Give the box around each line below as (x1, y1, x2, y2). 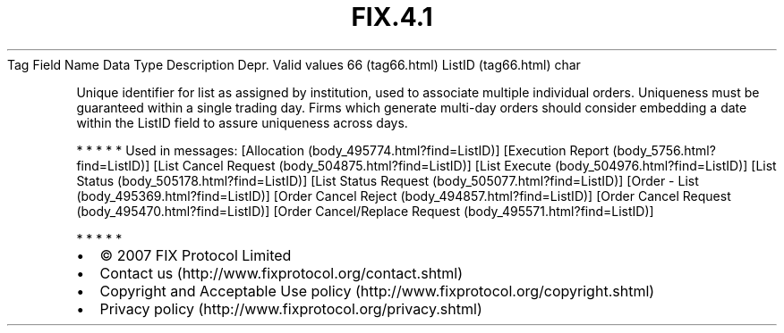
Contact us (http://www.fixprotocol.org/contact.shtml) (99, 263, 464, 282)
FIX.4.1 (351, 2, 433, 32)
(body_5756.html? (612, 142, 716, 158)
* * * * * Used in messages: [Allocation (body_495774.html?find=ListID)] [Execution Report (76, 142, 609, 158)
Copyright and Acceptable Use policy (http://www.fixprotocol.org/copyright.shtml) (99, 281, 655, 300)
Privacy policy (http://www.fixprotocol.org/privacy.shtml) (99, 299, 482, 318)
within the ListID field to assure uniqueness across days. (76, 114, 408, 130)
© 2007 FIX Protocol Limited (99, 246, 292, 264)
